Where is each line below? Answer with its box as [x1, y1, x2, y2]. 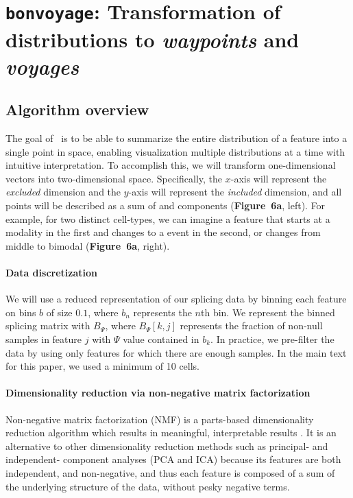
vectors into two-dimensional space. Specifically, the [5, 171, 223, 185]
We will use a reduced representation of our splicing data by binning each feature [5, 292, 347, 306]
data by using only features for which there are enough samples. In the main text [5, 345, 347, 359]
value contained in [123, 332, 199, 346]
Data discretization [5, 265, 97, 280]
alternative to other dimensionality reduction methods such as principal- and [5, 438, 328, 453]
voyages [5, 51, 80, 80]
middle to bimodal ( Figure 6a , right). [5, 238, 170, 252]
